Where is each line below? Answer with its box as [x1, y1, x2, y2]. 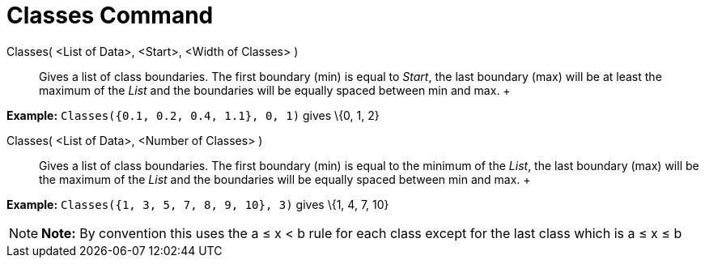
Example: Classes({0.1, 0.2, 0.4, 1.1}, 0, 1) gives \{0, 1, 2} [6, 108, 380, 122]
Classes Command [6, 2, 214, 29]
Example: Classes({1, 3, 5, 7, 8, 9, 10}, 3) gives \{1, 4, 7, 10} [6, 197, 389, 211]
